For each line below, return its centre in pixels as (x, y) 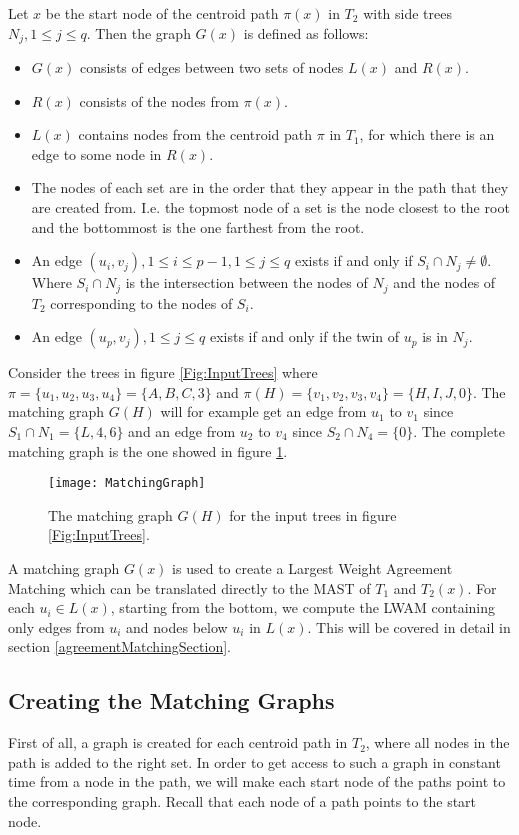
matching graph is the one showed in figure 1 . (148, 450)
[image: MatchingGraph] (127, 483)
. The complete (459, 431)
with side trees (407, 13)
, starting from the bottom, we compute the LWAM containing (302, 607)
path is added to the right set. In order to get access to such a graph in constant (254, 761)
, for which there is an (427, 134)
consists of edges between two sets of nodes (211, 67)
